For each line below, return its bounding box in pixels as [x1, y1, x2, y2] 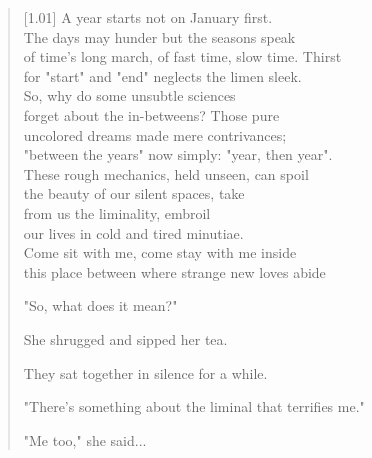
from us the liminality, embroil [23, 202, 211, 223]
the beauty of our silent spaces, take [23, 183, 245, 204]
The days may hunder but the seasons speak [23, 26, 296, 47]
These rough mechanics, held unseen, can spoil [23, 163, 309, 184]
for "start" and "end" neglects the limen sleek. [23, 65, 302, 86]
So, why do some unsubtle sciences [23, 85, 236, 106]
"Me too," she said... [23, 429, 147, 450]
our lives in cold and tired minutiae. [23, 222, 244, 243]
